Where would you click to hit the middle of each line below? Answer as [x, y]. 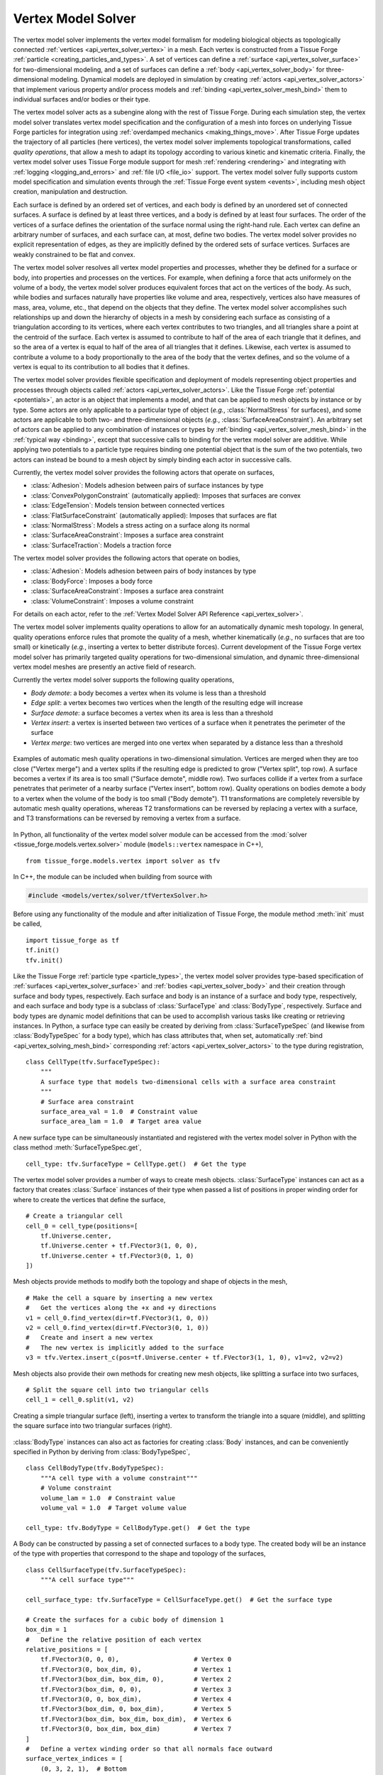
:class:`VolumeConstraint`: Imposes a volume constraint [112, 601]
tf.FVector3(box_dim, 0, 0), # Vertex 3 [136, 1689]
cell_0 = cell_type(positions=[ [82, 1226]
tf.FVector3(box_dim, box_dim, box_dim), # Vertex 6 [136, 1719]
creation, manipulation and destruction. [70, 192]
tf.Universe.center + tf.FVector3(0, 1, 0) [117, 1256]
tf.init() [43, 950]
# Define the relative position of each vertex [114, 1639]
